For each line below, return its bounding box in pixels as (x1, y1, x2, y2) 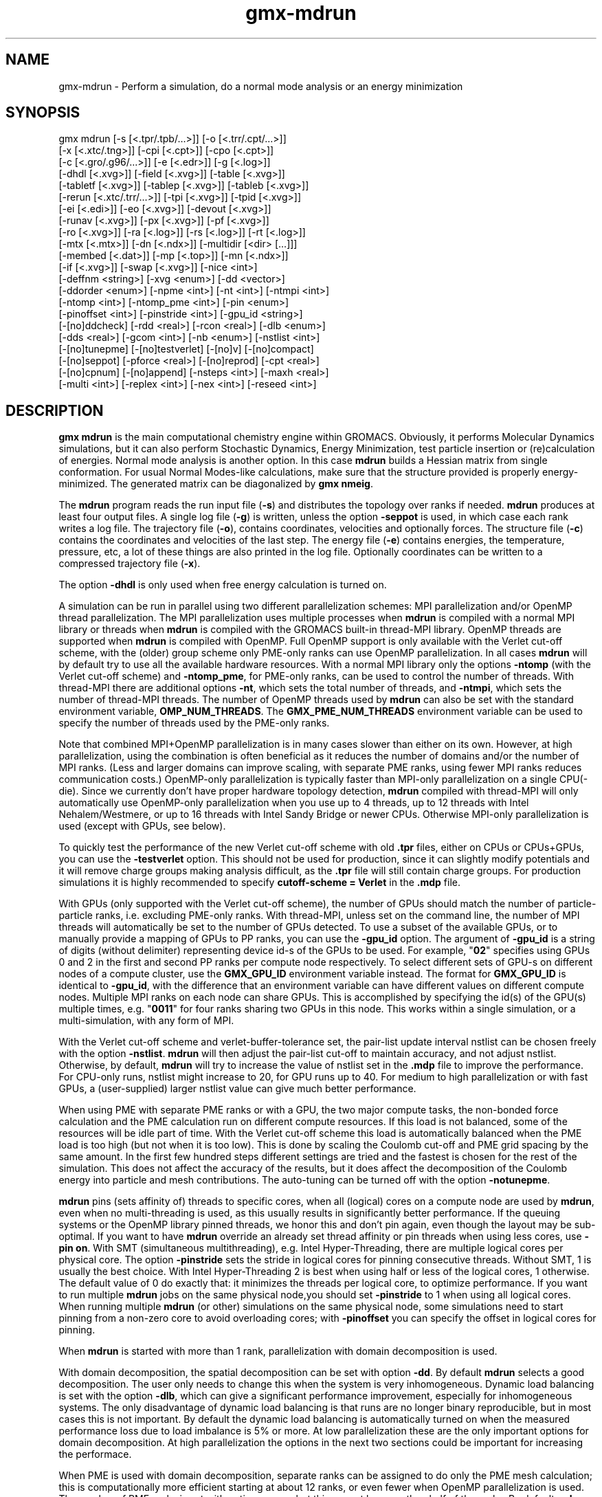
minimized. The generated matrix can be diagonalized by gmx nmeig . (58, 478, 373, 490)
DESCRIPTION (5, 401, 104, 419)
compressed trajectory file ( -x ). (58, 557, 201, 570)
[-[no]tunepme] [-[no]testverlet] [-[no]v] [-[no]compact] (58, 343, 314, 355)
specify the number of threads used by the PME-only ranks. (58, 717, 330, 729)
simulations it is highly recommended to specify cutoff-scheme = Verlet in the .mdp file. (58, 876, 461, 889)
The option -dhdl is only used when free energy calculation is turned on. (58, 579, 387, 591)
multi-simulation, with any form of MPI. (58, 1014, 234, 1027)
